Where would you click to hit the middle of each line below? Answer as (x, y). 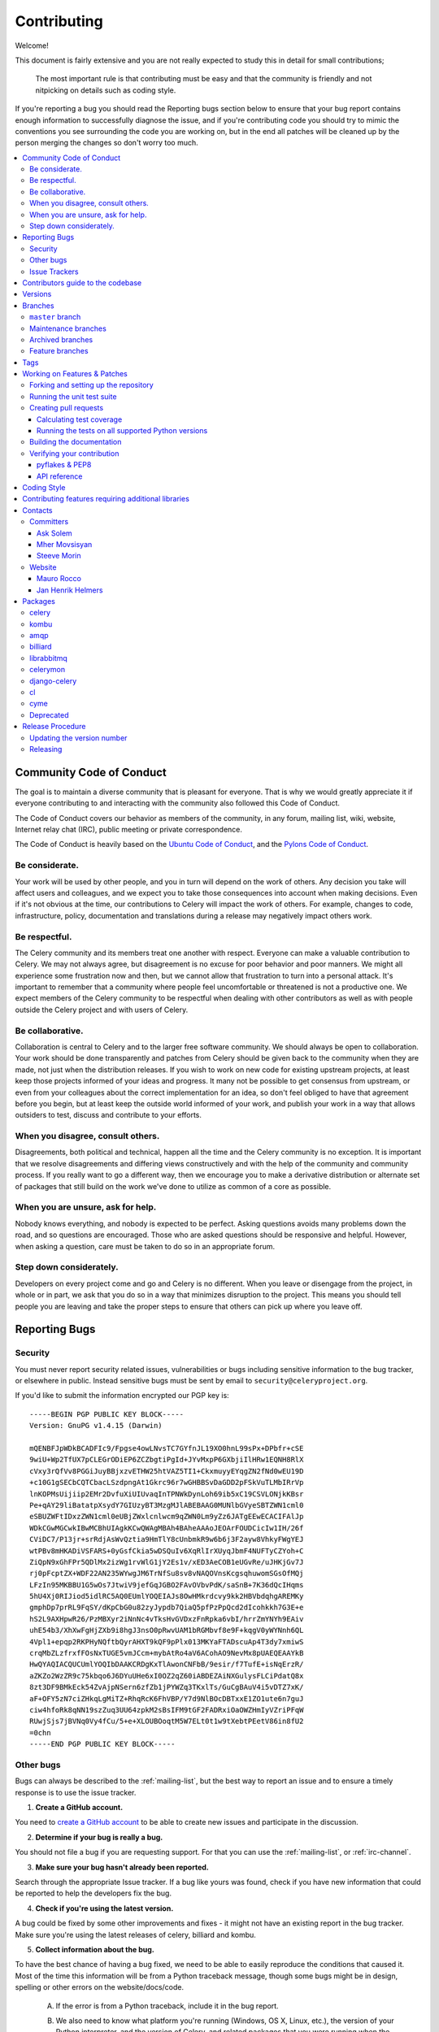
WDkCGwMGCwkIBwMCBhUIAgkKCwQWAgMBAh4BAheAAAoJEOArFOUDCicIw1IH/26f (167, 1528)
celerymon (47, 670)
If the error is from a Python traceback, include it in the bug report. (167, 2006)
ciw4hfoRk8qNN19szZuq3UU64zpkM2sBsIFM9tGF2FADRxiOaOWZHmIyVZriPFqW (167, 1710)
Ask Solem (54, 533)
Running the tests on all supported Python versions (122, 431)
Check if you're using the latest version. (104, 1908)
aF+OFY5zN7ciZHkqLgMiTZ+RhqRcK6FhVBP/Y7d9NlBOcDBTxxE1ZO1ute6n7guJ (167, 1698)
